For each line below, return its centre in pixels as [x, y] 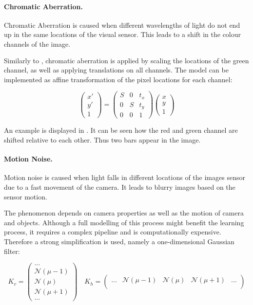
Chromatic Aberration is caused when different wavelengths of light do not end [122, 25]
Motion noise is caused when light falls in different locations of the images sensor [125, 177]
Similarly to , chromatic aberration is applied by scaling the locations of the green [126, 60]
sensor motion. [26, 196]
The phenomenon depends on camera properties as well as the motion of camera [124, 213]
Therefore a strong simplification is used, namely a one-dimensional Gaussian [119, 241]
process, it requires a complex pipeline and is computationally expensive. [113, 232]
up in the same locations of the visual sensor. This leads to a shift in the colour [123, 34]
